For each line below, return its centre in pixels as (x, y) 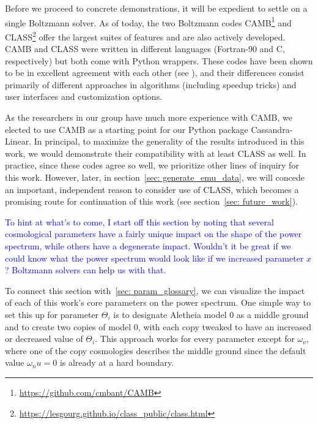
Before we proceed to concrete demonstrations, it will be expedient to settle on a (156, 8)
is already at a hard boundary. (117, 362)
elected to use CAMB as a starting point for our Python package (127, 129)
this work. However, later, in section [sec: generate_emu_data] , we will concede (155, 177)
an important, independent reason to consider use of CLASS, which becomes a (152, 189)
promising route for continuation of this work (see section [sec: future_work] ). (151, 201)
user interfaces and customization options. (84, 97)
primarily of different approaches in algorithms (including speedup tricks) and (151, 84)
